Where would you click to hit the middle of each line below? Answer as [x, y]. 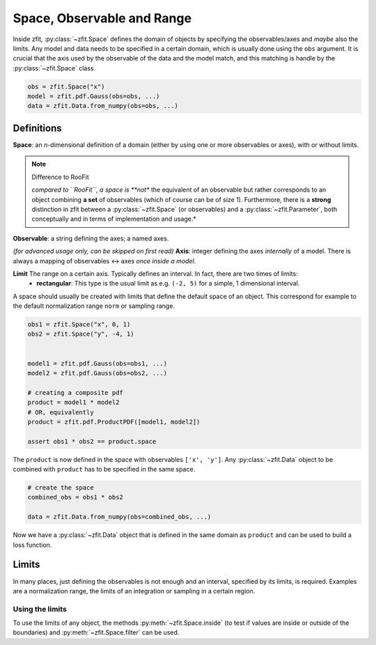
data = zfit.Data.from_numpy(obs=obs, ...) [103, 106]
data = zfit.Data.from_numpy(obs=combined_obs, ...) [119, 517]
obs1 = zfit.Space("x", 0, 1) [79, 325]
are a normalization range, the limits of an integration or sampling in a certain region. [134, 591]
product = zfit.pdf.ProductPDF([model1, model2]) [114, 422]
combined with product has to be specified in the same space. [104, 469]
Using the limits [40, 609]
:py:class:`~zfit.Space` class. [54, 68]
